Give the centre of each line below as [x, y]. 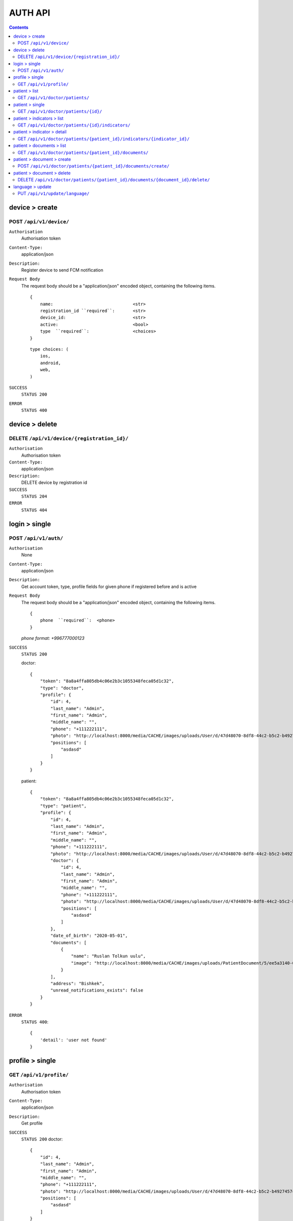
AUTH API [30, 13]
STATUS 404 [34, 510]
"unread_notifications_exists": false [97, 990]
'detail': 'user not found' [73, 1040]
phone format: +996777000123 [53, 638]
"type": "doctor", [62, 688]
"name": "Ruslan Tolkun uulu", [108, 956]
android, [50, 363]
